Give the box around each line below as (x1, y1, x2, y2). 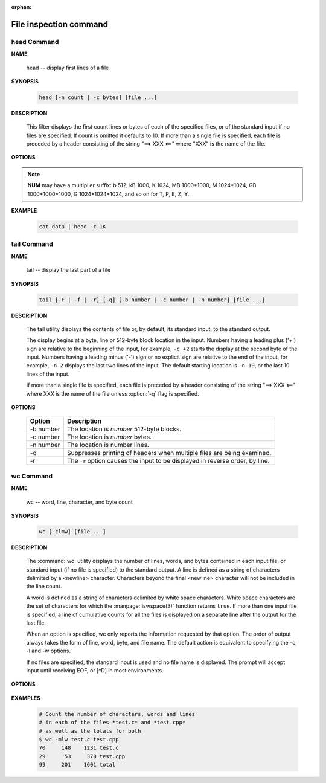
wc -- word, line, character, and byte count (26, 498, 133, 506)
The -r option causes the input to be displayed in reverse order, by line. (66, 457, 270, 465)
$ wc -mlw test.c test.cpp (39, 736, 119, 743)
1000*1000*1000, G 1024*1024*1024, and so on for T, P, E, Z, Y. (27, 190, 190, 198)
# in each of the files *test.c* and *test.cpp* (39, 719, 186, 726)
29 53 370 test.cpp (39, 753, 126, 759)
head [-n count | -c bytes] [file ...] (39, 94, 157, 101)
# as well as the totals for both (39, 727, 141, 734)
